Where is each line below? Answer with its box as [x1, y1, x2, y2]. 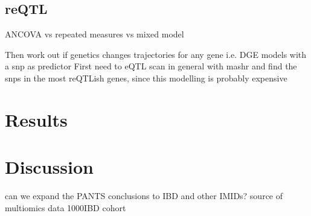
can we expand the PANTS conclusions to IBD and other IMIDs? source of [5, 189, 283, 202]
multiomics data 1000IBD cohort [5, 201, 126, 214]
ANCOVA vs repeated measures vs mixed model [5, 28, 184, 40]
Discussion [5, 154, 94, 179]
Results [5, 107, 68, 132]
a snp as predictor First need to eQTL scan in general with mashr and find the [5, 60, 297, 72]
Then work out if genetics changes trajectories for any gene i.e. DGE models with [5, 48, 307, 60]
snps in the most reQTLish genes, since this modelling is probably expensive [5, 71, 287, 84]
